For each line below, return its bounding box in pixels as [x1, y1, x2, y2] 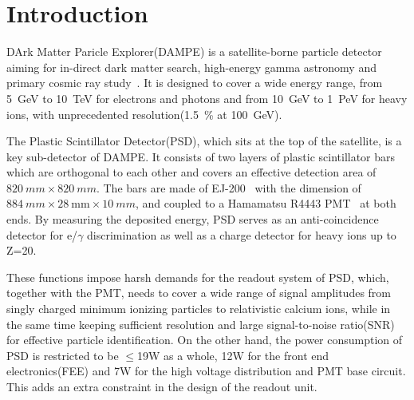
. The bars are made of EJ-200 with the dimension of [96, 179, 361, 196]
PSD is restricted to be [6, 347, 119, 363]
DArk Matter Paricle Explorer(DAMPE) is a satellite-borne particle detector [6, 43, 382, 60]
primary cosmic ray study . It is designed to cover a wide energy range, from [6, 74, 383, 91]
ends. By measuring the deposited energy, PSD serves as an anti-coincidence [6, 211, 379, 228]
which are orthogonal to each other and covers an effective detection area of [6, 164, 377, 180]
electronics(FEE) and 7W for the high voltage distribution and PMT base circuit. [6, 362, 406, 379]
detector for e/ [6, 226, 78, 243]
